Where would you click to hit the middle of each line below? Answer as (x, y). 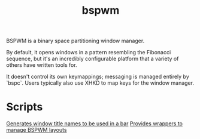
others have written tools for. (42, 65)
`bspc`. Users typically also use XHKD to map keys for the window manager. (100, 83)
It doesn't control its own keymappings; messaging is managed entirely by (98, 77)
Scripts (25, 107)
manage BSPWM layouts (37, 130)
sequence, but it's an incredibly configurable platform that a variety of (93, 59)
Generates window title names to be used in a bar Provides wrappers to (94, 123)
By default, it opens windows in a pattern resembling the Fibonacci (89, 52)
